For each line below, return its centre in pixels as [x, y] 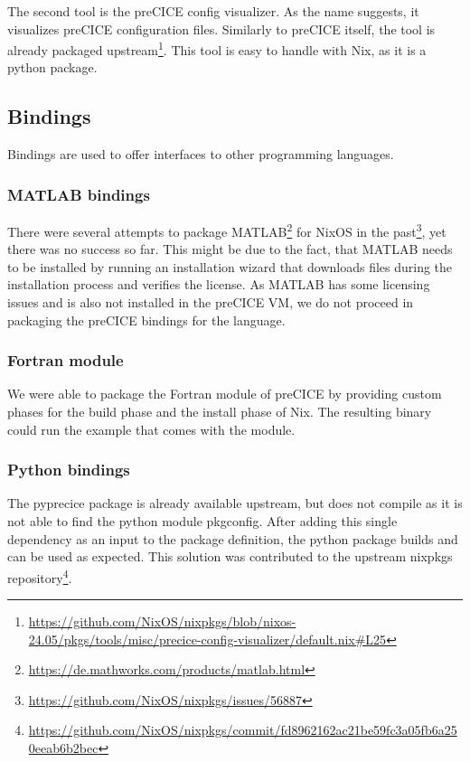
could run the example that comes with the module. [151, 429]
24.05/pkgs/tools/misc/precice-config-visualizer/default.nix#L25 [207, 639]
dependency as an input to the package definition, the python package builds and [233, 538]
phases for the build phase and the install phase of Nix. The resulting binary [220, 412]
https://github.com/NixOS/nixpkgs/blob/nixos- [162, 621]
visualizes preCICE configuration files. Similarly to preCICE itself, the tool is [221, 28]
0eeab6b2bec [63, 748]
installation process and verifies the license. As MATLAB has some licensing [219, 284]
